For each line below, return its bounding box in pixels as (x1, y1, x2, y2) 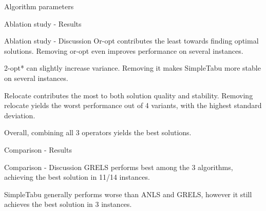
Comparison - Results (4, 144, 72, 155)
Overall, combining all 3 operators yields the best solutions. (4, 127, 192, 138)
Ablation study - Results (4, 18, 82, 29)
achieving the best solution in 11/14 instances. (4, 172, 150, 182)
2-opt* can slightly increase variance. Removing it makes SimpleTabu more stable (4, 62, 261, 73)
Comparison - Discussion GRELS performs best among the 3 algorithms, (4, 161, 233, 172)
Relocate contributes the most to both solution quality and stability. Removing (4, 90, 253, 100)
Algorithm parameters (4, 1, 74, 11)
